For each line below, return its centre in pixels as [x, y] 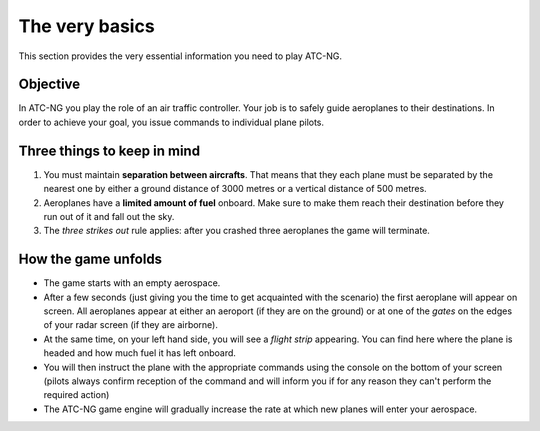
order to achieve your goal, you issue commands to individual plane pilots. [171, 122]
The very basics [86, 26]
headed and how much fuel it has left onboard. [140, 353]
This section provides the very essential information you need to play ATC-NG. [180, 56]
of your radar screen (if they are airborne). [131, 325]
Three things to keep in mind [109, 150]
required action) [76, 395]
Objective [49, 84]
